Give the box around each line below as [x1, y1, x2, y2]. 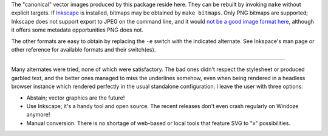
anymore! [26, 111, 50, 118]
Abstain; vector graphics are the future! [26, 94, 125, 101]
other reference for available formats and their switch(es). [11, 46, 156, 53]
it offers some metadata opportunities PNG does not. [11, 26, 144, 33]
